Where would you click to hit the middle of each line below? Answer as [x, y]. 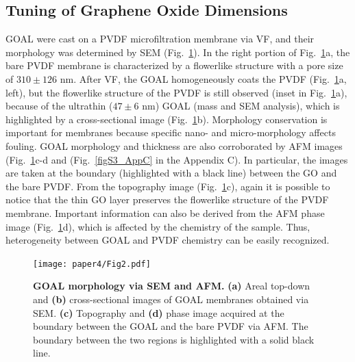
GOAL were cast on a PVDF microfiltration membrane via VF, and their [160, 39]
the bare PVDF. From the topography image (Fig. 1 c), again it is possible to [168, 186]
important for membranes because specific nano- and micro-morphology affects [171, 132]
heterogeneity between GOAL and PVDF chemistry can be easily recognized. [168, 240]
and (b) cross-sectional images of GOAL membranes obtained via [171, 299]
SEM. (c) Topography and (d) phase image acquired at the [159, 312]
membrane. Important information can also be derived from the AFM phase [165, 212]
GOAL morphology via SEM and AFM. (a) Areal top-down [172, 286]
